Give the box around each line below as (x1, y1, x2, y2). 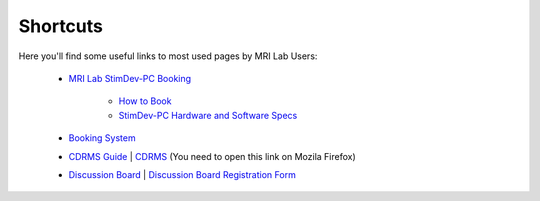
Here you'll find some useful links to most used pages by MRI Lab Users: (18, 50, 318, 62)
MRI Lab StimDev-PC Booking (68, 72, 192, 84)
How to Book (118, 95, 172, 107)
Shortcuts (18, 15, 104, 37)
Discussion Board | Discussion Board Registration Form (68, 168, 297, 180)
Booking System (68, 132, 136, 144)
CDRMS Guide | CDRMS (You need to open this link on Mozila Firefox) (68, 150, 357, 162)
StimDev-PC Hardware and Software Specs (118, 109, 298, 121)
